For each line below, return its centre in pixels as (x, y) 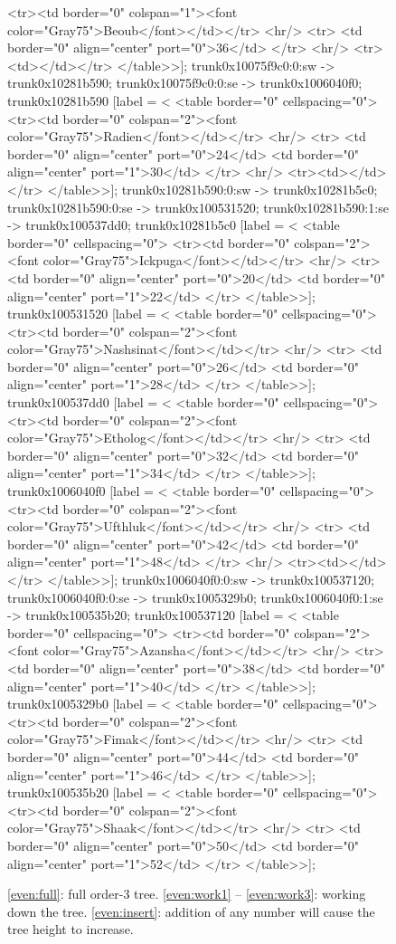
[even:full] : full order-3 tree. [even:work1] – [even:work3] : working (187, 894)
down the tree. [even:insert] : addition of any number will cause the (191, 911)
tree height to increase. (71, 929)
